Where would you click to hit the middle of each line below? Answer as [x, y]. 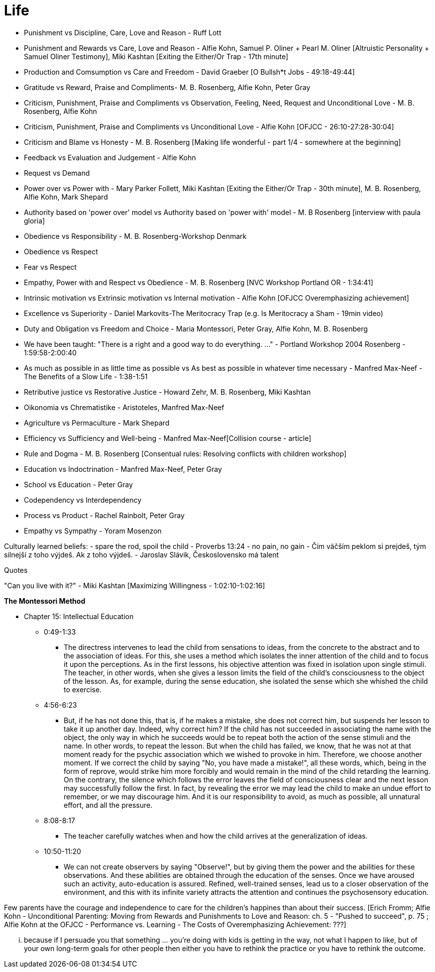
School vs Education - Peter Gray [78, 484]
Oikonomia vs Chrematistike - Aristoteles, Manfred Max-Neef [124, 407]
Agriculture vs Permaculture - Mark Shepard [97, 423]
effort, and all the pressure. [108, 805]
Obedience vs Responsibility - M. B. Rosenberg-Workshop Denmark [135, 236]
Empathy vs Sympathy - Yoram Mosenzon [93, 531]
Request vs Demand [57, 173]
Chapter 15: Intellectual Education [79, 616]
